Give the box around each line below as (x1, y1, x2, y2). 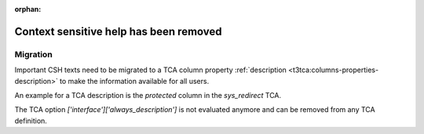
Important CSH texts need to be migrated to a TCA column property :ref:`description (14, 65, 287, 74)
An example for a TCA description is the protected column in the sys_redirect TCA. (14, 90, 282, 100)
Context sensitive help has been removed (14, 24, 223, 38)
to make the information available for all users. (59, 76, 210, 85)
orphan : (14, 5, 42, 13)
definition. (14, 116, 47, 125)
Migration (14, 49, 53, 60)
